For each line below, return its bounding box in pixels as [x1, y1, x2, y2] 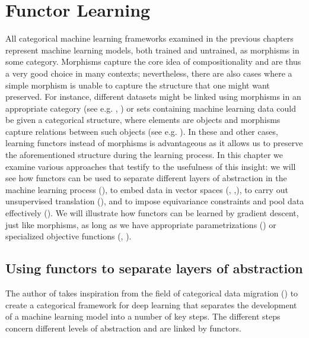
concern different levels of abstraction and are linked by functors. [5, 321, 241, 334]
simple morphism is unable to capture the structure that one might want [5, 78, 270, 91]
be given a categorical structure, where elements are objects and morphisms [5, 113, 281, 126]
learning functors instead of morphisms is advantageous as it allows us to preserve [5, 137, 303, 149]
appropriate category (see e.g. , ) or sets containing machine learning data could [5, 102, 297, 114]
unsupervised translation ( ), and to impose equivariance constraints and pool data [5, 195, 304, 207]
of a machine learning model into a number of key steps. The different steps [5, 310, 281, 323]
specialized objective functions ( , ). [5, 230, 132, 242]
